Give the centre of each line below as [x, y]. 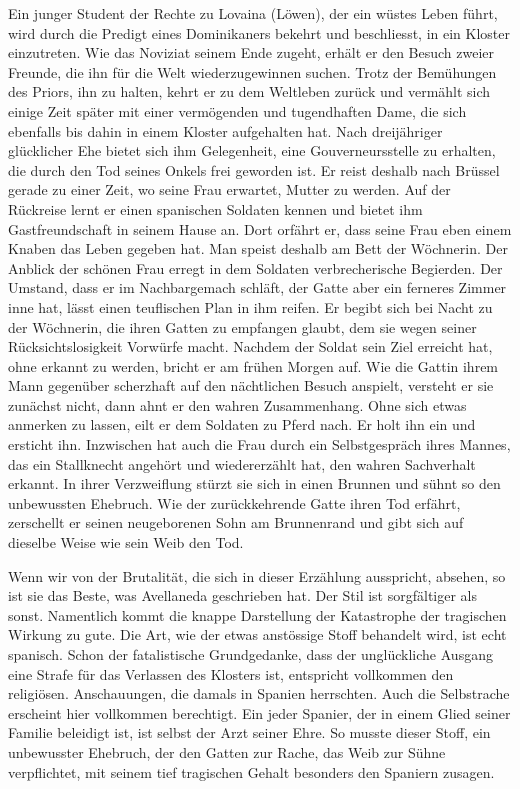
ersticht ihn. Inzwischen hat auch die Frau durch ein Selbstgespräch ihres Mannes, [259, 444]
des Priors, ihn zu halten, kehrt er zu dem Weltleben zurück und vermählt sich [249, 91]
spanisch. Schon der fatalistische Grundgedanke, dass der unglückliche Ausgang [250, 654]
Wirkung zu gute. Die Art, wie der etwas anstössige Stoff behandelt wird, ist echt [257, 634]
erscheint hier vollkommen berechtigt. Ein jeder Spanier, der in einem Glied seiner [259, 712]
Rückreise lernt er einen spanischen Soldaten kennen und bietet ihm [215, 208]
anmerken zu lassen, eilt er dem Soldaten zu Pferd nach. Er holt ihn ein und [242, 424]
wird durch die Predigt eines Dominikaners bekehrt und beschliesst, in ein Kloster [259, 32]
